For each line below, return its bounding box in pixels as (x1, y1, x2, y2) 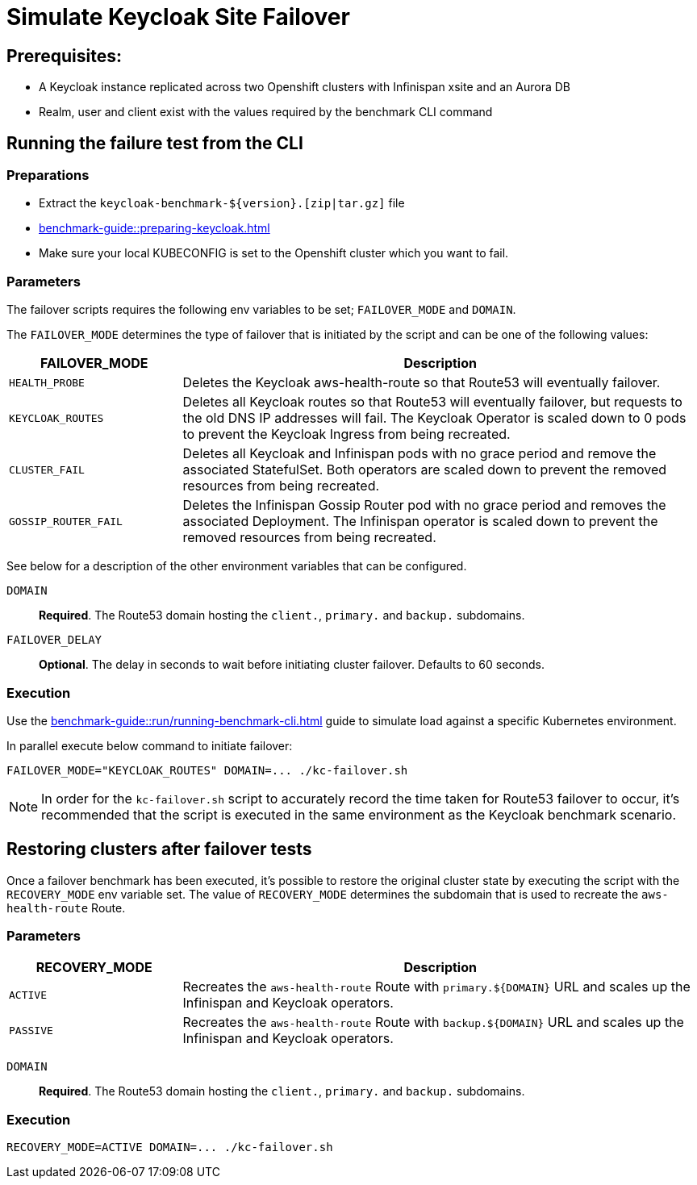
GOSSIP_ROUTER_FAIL (9, 515, 123, 528)
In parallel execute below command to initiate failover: (6, 738, 293, 753)
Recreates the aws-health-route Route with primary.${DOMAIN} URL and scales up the (182, 978, 691, 995)
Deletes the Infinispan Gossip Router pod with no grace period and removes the (182, 497, 666, 514)
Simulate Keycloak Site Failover (6, 3, 350, 31)
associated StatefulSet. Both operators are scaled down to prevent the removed (182, 461, 667, 478)
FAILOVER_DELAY (6, 633, 102, 647)
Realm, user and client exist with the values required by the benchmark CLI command (39, 105, 493, 119)
